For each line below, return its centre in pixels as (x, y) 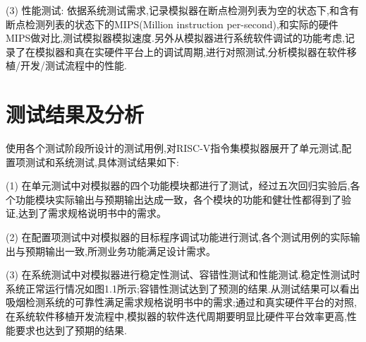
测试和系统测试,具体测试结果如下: (102, 161)
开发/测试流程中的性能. (73, 65)
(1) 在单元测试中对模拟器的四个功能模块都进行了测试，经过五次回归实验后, (178, 185)
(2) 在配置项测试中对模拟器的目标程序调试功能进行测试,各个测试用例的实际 (178, 237)
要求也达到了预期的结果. (71, 330)
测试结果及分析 (75, 114)
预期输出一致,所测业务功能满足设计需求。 (120, 250)
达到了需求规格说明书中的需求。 (92, 213)
